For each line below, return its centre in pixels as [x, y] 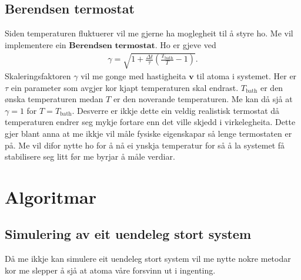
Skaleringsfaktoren [38, 75]
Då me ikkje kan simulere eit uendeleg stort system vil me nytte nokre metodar [148, 259]
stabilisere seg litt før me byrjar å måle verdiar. [90, 156]
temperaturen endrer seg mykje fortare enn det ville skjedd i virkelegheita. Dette [150, 122]
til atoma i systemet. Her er [247, 75]
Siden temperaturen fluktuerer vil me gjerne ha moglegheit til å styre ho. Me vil [149, 33]
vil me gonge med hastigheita [133, 75]
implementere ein [36, 44]
